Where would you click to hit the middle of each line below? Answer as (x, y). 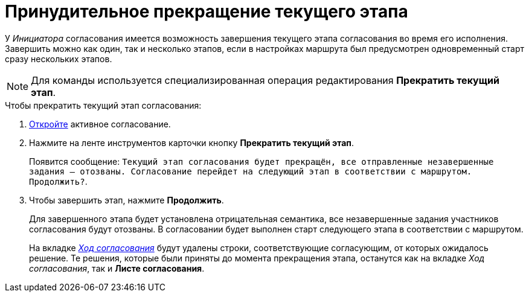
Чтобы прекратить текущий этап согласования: (103, 105)
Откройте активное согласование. (100, 124)
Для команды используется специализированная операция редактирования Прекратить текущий (265, 80)
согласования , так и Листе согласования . (117, 268)
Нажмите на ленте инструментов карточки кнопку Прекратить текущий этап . (191, 142)
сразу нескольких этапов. (59, 59)
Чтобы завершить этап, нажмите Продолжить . (127, 200)
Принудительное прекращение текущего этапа (207, 11)
